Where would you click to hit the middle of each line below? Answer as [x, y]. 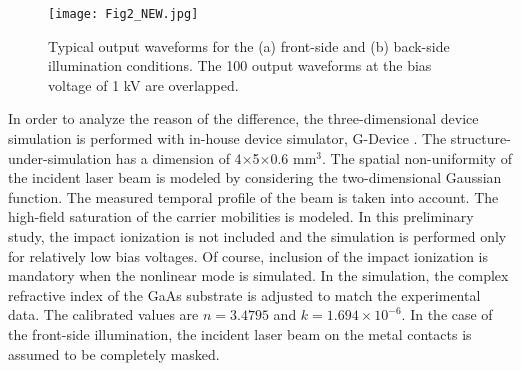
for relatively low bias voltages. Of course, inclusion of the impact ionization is [248, 255]
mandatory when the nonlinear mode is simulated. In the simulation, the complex [258, 275]
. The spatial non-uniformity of [417, 157]
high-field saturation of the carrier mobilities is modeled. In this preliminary [241, 216]
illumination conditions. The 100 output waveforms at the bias [240, 65]
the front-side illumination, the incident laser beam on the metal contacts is [240, 333]
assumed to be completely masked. [114, 353]
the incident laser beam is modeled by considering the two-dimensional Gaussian [255, 177]
